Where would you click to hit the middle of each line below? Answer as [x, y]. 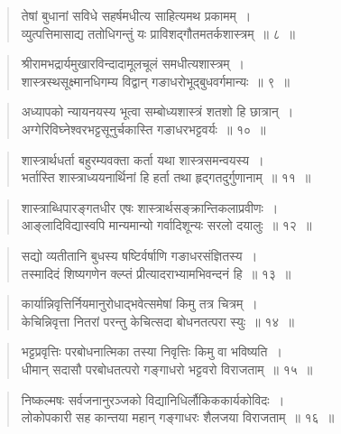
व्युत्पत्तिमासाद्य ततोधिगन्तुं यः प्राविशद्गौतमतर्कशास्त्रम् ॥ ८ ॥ [158, 33]
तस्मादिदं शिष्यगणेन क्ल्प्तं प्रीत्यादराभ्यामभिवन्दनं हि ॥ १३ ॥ [156, 273]
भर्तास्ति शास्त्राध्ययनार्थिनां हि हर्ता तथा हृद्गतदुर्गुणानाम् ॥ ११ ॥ [166, 177]
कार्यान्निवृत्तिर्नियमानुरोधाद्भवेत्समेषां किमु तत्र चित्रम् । [139, 304]
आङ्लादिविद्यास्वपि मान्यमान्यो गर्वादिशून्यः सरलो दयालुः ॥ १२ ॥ [166, 225]
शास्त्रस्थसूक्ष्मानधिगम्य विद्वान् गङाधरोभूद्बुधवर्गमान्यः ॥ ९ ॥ [155, 81]
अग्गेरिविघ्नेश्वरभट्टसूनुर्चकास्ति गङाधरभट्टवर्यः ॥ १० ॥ [143, 129]
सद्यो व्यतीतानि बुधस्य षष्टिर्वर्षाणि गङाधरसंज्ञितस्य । [139, 255]
